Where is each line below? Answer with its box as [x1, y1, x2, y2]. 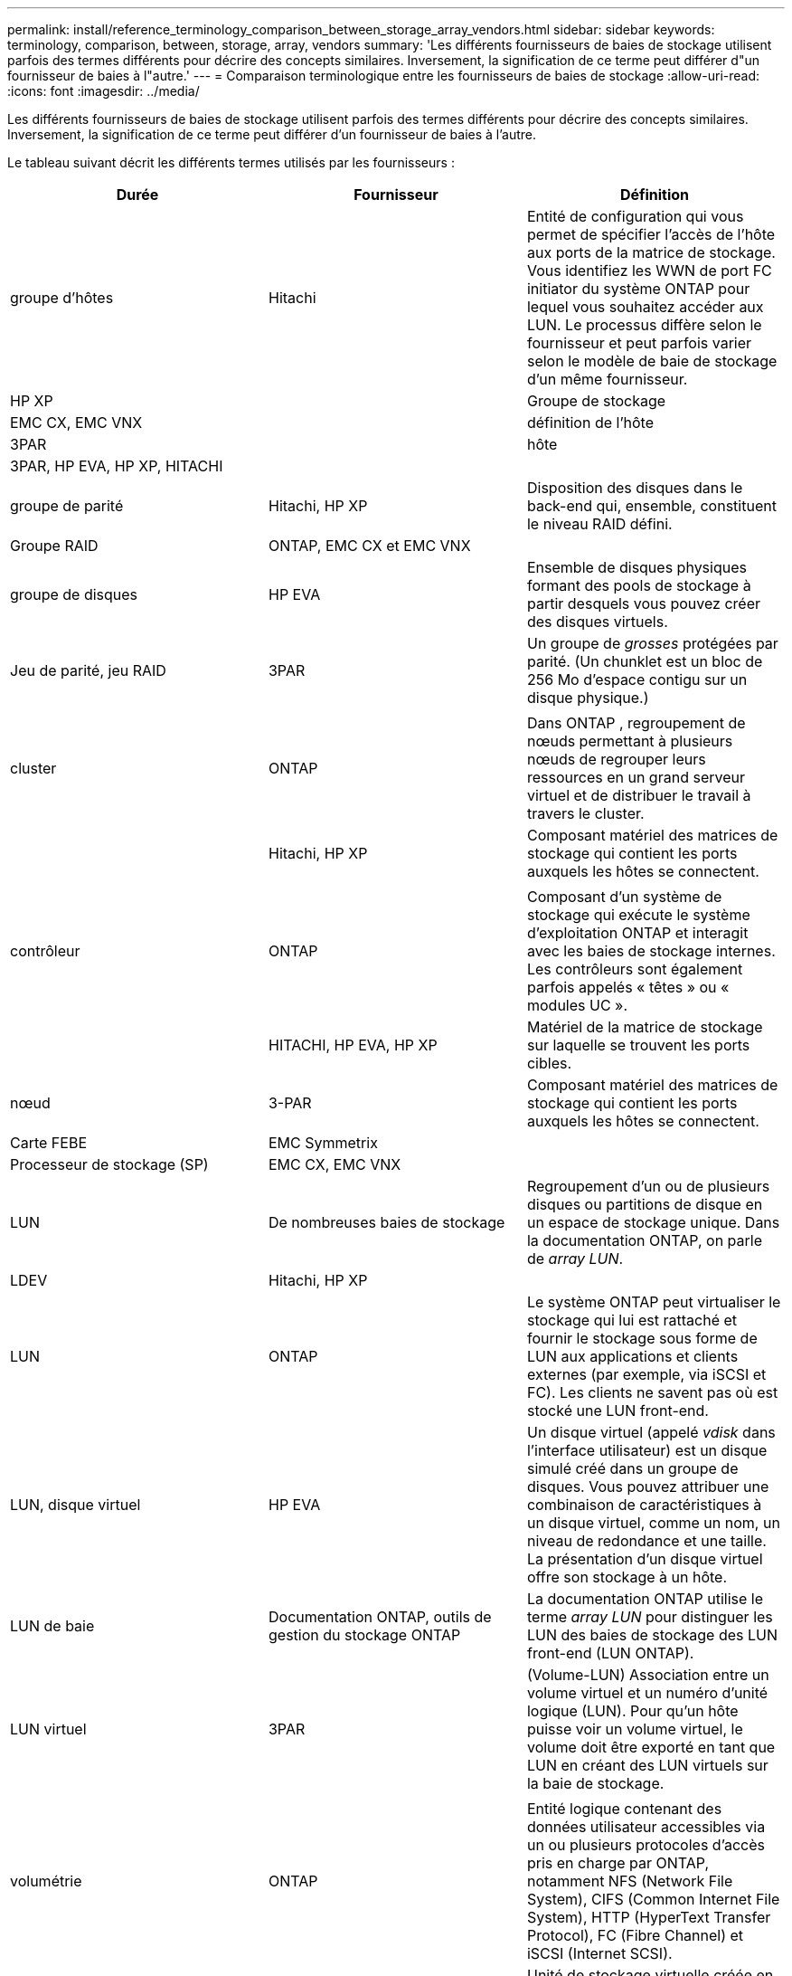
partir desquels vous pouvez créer [526, 594, 761, 613]
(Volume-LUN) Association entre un [526, 1666, 769, 1684]
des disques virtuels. [526, 613, 668, 631]
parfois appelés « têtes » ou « [526, 978, 730, 996]
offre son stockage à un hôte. [526, 1568, 727, 1586]
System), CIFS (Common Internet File [526, 1890, 780, 1908]
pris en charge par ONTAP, [526, 1854, 709, 1872]
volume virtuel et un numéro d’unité [526, 1684, 768, 1702]
